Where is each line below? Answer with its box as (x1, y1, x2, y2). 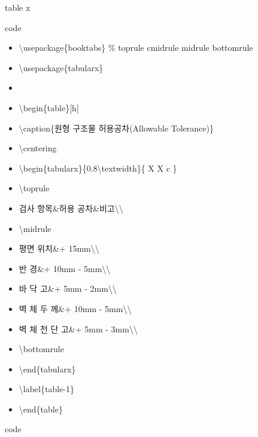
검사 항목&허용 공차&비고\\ (19, 201, 123, 214)
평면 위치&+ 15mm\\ (19, 242, 99, 255)
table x (5, 1, 31, 13)
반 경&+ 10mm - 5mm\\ (19, 262, 111, 274)
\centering (19, 142, 57, 154)
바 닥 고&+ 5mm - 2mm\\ (19, 282, 117, 295)
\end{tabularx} (19, 362, 76, 375)
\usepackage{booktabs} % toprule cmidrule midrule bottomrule (19, 41, 253, 54)
